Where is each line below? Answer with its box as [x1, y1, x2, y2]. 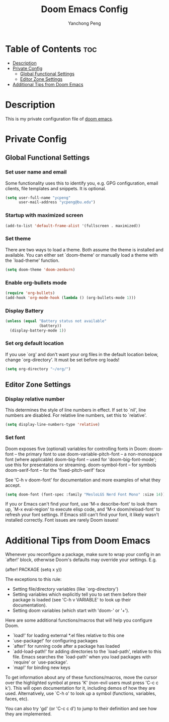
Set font [5, 434, 25, 441]
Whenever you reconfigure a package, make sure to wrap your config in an [5, 551, 161, 558]
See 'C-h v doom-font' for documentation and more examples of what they [5, 477, 161, 483]
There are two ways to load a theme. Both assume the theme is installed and [5, 246, 163, 253]
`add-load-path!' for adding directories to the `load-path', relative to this [12, 648, 162, 654]
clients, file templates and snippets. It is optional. [5, 185, 107, 191]
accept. [5, 482, 21, 488]
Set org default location [5, 340, 64, 347]
